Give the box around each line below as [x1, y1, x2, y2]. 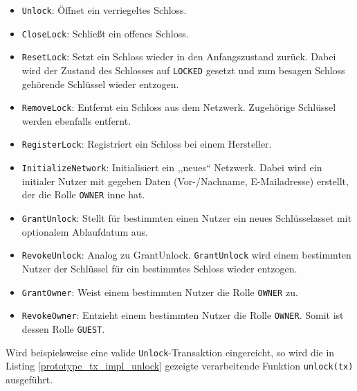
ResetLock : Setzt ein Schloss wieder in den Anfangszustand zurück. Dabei [21, 49, 336, 64]
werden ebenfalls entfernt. [21, 113, 131, 128]
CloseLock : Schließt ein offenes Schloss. [21, 26, 189, 40]
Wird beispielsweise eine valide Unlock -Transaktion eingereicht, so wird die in [6, 345, 335, 359]
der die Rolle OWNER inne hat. [21, 187, 145, 202]
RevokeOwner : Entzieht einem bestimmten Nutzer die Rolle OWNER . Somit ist [21, 308, 344, 322]
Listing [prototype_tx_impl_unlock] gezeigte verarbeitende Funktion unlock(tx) [6, 358, 354, 373]
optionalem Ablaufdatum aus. [21, 224, 148, 238]
